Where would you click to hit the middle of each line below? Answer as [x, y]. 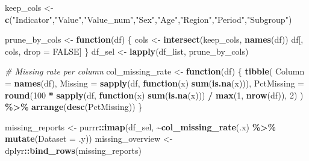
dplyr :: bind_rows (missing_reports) [73, 150]
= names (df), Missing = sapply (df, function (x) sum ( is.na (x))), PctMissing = [155, 83]
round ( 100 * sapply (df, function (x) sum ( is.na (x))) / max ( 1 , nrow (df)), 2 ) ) [154, 95]
